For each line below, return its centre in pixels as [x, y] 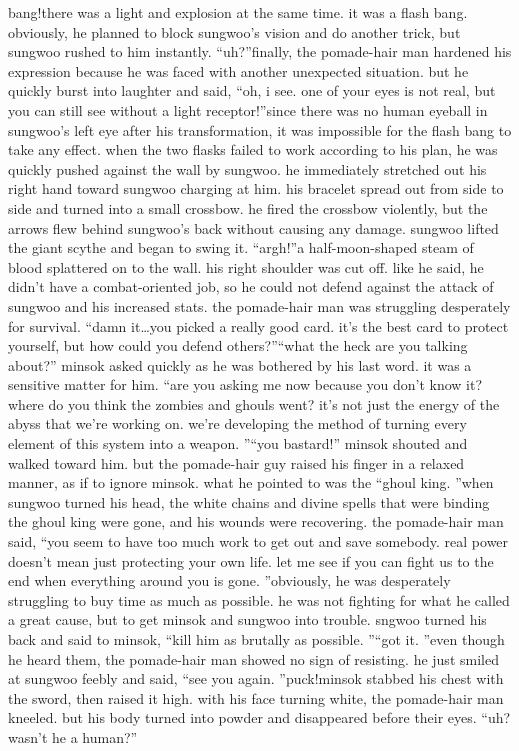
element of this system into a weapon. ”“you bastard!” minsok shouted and [238, 443]
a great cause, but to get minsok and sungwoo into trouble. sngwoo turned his [247, 619]
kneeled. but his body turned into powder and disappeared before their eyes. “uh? [259, 717]
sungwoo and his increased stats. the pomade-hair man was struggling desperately [259, 305]
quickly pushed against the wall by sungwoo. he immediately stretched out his [247, 168]
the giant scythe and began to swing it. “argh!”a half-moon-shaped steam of [241, 247]
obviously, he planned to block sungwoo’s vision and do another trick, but [234, 31]
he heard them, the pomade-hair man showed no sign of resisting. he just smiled [253, 658]
